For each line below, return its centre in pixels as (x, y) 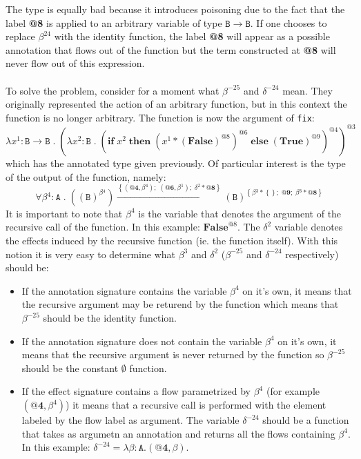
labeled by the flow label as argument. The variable (130, 420)
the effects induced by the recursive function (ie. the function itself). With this (172, 241)
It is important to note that (64, 213)
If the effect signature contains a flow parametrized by (136, 391)
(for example (293, 391)
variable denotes (309, 227)
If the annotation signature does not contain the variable (142, 341)
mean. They (308, 90)
